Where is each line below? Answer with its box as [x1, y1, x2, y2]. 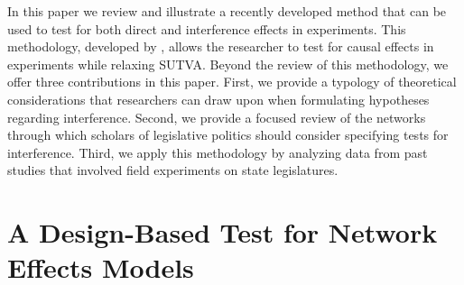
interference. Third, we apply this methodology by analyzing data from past [7, 142, 428, 161]
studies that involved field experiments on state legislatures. [7, 161, 339, 179]
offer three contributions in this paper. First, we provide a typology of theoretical [7, 72, 457, 91]
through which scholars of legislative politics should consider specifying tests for [7, 125, 449, 144]
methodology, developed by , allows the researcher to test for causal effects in [7, 37, 434, 56]
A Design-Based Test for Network [7, 214, 438, 251]
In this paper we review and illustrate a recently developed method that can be [7, 2, 447, 20]
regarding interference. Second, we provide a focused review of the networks [7, 107, 426, 126]
